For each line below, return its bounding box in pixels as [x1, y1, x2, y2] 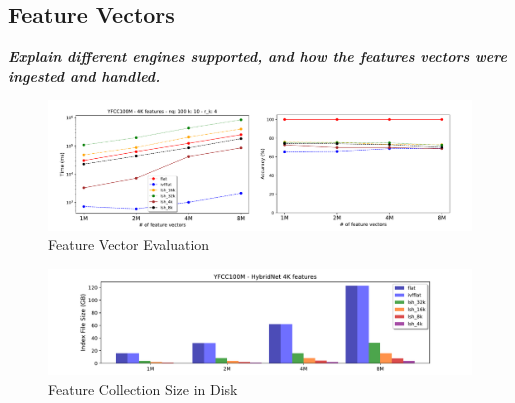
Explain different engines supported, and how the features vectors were [8, 46, 507, 67]
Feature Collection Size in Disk [48, 378, 238, 399]
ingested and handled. [8, 65, 161, 86]
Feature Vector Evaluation [48, 234, 210, 255]
